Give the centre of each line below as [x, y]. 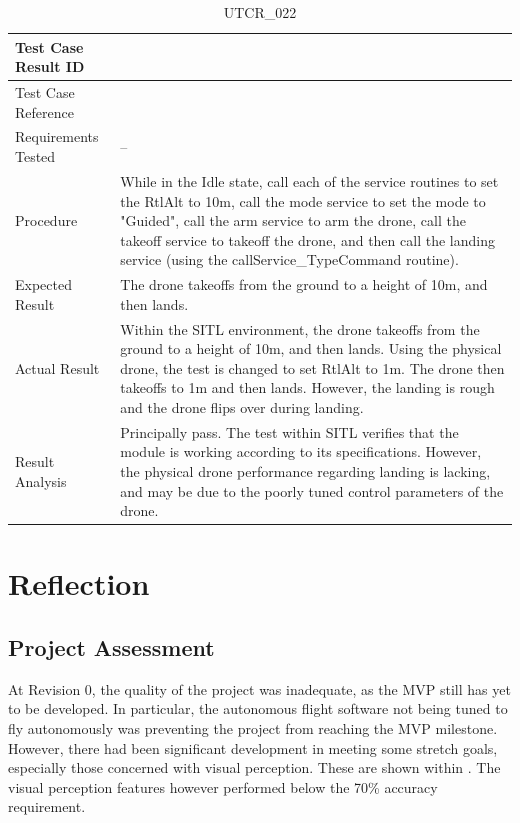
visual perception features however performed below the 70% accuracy [223, 786]
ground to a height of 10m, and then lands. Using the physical [311, 348]
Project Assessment [111, 647]
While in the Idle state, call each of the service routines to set [309, 180]
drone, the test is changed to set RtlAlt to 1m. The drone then [312, 367]
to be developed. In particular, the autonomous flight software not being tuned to [258, 708]
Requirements [57, 136]
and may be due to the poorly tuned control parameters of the [312, 490]
